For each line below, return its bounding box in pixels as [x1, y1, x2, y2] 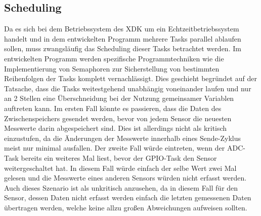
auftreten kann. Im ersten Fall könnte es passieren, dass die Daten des [4, 102, 222, 113]
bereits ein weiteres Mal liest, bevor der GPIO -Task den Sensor [21, 152, 217, 163]
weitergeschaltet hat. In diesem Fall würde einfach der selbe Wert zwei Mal [4, 162, 237, 173]
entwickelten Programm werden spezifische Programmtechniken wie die [4, 53, 224, 63]
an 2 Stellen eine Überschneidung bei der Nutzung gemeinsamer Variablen [4, 93, 234, 103]
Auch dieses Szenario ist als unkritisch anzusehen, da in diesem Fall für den [4, 182, 238, 193]
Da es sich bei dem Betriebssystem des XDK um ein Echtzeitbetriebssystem [4, 23, 239, 34]
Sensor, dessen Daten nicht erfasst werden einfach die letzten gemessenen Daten [4, 192, 251, 203]
